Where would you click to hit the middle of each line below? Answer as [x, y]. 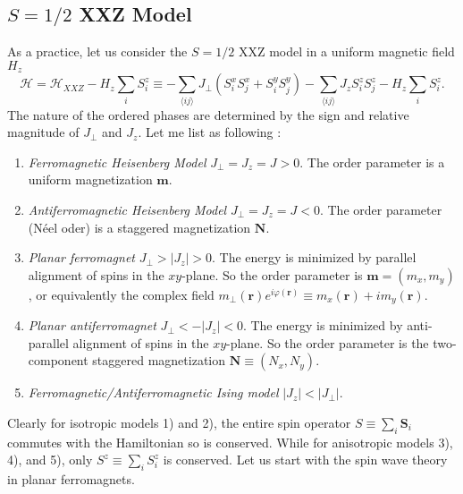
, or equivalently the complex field [121, 294]
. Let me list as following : [210, 132]
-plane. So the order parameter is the [328, 342]
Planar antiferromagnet [92, 325]
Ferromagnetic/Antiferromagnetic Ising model [153, 392]
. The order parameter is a [372, 162]
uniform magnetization [90, 179]
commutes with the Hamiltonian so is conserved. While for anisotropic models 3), [230, 442]
